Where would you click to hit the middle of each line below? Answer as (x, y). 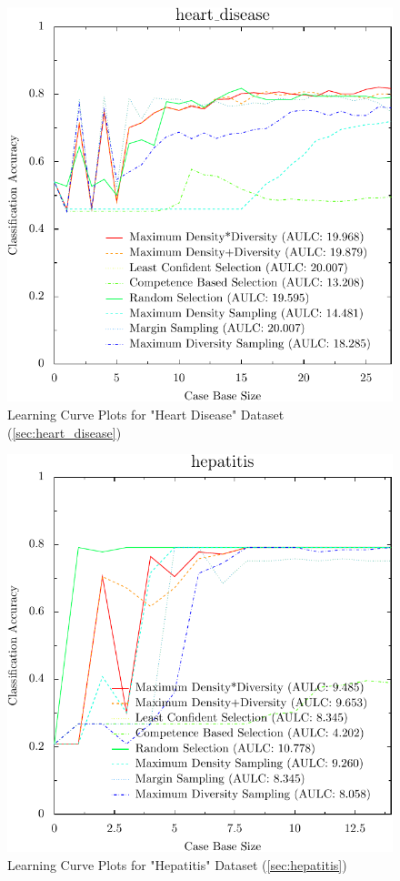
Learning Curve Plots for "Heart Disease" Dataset (146, 414)
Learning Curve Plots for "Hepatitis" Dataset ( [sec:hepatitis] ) (177, 864)
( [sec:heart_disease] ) (65, 432)
